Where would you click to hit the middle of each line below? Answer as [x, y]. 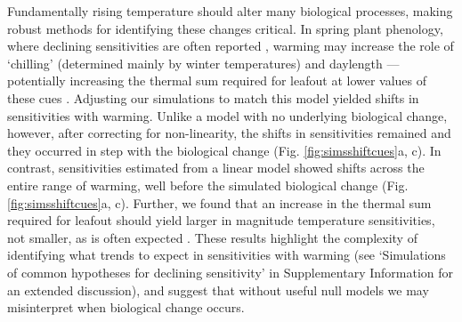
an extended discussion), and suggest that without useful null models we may [218, 290]
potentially [36, 80]
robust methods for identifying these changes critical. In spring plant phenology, [225, 28]
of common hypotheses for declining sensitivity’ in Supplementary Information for [231, 272]
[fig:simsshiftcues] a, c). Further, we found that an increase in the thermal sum [219, 202]
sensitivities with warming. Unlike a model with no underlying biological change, [227, 115]
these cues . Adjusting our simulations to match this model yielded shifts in [213, 97]
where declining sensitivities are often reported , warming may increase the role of [231, 46]
